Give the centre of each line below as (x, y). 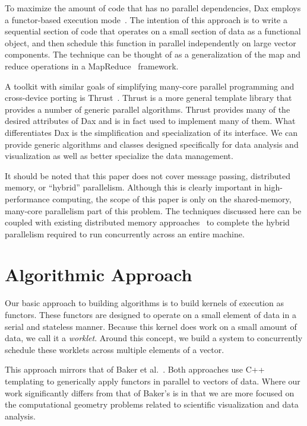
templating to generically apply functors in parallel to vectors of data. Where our (153, 381)
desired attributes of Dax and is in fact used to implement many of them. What (150, 121)
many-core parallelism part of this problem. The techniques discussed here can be (153, 210)
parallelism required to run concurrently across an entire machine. (125, 233)
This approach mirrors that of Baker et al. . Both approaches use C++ (135, 369)
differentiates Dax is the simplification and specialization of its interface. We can (151, 132)
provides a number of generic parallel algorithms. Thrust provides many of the (148, 109)
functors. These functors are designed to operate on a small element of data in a (151, 314)
